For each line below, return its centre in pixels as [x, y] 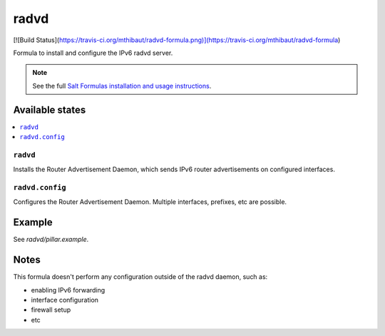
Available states [50, 110]
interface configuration [65, 300]
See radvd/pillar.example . [51, 240]
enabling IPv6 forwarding [68, 290]
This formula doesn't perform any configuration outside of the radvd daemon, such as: [140, 277]
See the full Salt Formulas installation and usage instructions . [122, 86]
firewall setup [51, 310]
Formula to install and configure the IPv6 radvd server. [93, 53]
